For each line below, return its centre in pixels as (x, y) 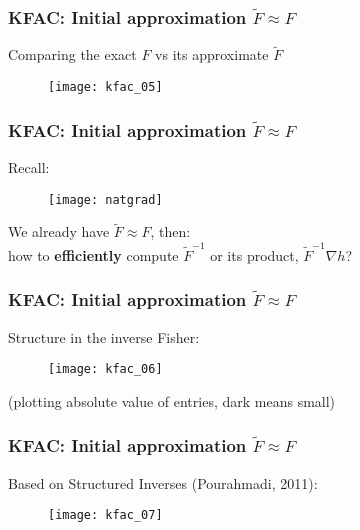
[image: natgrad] (105, 199)
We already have (59, 231)
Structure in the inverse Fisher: (104, 336)
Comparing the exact (72, 54)
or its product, (254, 254)
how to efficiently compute (93, 254)
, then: (170, 231)
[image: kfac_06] (105, 369)
